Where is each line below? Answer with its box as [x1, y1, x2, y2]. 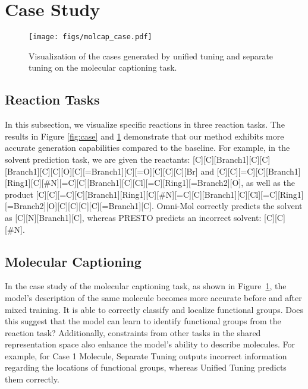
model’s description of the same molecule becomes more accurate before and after [5, 291, 302, 303]
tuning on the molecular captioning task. [29, 61, 177, 74]
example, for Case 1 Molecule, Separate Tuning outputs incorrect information [5, 349, 287, 362]
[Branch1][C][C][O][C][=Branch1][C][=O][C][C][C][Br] [5, 165, 198, 177]
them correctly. [5, 373, 59, 385]
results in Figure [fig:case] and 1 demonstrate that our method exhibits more [5, 129, 284, 142]
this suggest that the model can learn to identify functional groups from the [5, 315, 281, 327]
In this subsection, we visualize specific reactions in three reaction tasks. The [5, 118, 285, 131]
